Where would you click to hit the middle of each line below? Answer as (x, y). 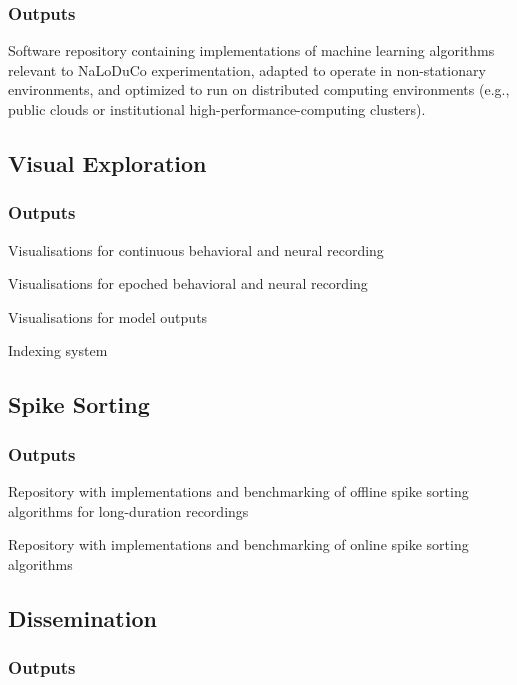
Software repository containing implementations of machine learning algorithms (251, 50)
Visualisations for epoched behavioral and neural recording (188, 283)
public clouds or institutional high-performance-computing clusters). (217, 109)
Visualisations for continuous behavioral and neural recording (196, 249)
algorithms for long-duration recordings (128, 510)
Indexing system (58, 350)
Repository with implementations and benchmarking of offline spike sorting (238, 490)
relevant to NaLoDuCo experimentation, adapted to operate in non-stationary (247, 69)
